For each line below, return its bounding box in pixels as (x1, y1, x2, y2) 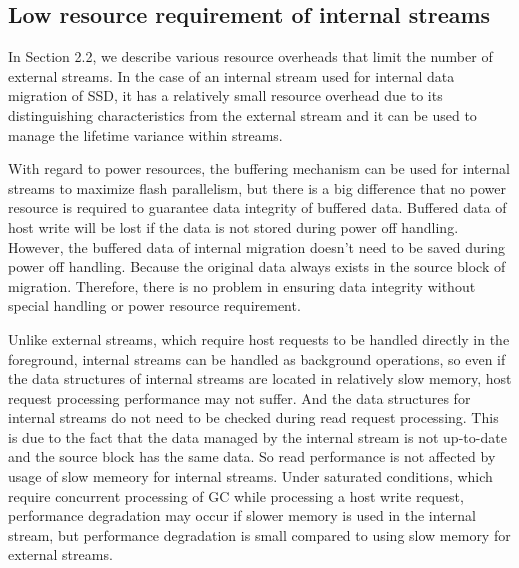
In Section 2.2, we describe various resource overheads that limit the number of (8, 46, 493, 67)
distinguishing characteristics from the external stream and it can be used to (8, 104, 477, 125)
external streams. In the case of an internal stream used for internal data (8, 65, 455, 86)
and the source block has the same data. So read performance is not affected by (8, 446, 496, 467)
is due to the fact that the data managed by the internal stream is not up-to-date (8, 426, 507, 447)
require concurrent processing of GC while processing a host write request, (8, 485, 464, 506)
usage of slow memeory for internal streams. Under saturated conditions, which (8, 466, 493, 487)
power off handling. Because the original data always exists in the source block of (8, 256, 506, 277)
